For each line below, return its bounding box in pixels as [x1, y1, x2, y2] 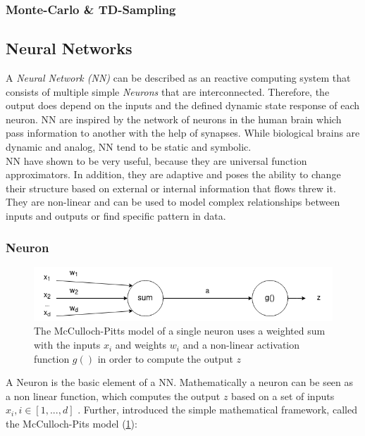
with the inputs [34, 337, 101, 352]
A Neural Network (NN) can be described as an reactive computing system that [6, 70, 351, 85]
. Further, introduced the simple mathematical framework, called [78, 402, 357, 417]
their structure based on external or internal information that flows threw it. [6, 180, 336, 195]
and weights [115, 337, 167, 352]
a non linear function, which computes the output [6, 388, 221, 403]
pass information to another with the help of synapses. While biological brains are [6, 125, 360, 140]
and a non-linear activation [182, 337, 300, 352]
